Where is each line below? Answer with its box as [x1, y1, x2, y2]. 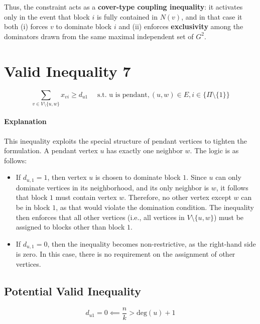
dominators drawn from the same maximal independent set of [4, 31, 194, 41]
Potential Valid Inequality [4, 283, 141, 298]
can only [215, 172, 241, 182]
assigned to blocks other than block [16, 222, 125, 232]
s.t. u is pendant [97, 91, 148, 98]
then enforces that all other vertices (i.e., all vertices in [16, 211, 185, 222]
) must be [213, 211, 244, 222]
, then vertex [47, 172, 87, 182]
